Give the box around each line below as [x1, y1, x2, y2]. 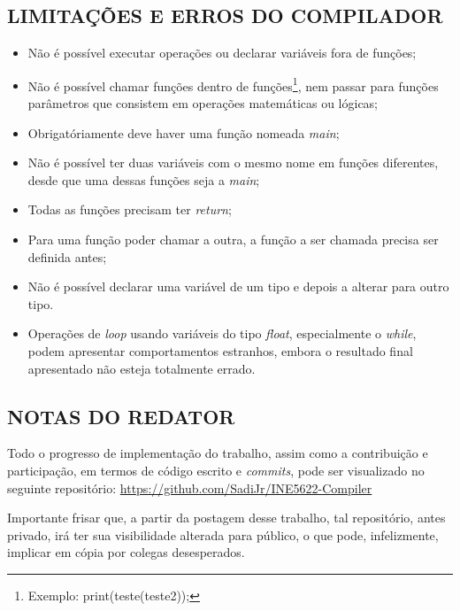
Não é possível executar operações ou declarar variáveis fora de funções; [27, 43, 417, 62]
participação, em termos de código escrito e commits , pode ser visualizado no [7, 460, 425, 479]
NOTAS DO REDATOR [7, 402, 235, 429]
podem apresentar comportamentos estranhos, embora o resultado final [27, 341, 413, 360]
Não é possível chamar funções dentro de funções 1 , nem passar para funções [27, 73, 439, 95]
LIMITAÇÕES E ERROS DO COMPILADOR [7, 2, 443, 29]
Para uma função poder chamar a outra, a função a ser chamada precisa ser [27, 230, 439, 249]
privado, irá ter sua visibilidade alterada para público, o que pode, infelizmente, [7, 525, 439, 544]
